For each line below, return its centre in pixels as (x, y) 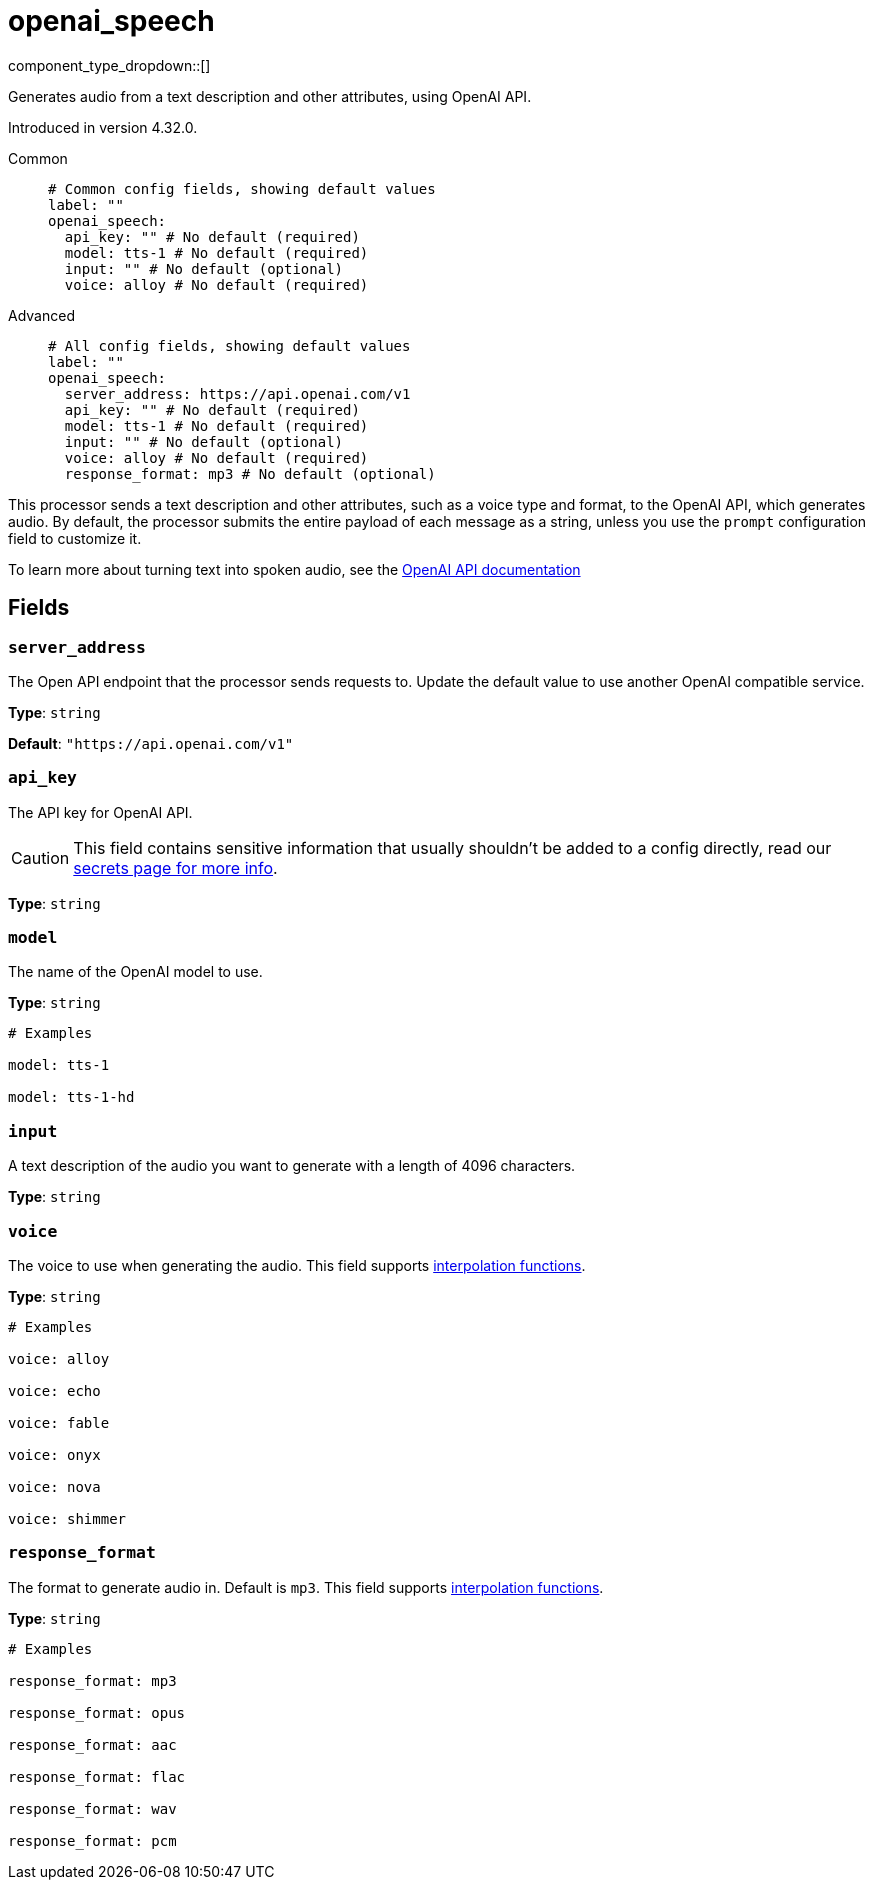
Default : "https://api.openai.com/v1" (151, 743)
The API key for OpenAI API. (100, 812)
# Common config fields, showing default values (242, 188)
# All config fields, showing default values (229, 345)
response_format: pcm (92, 1840)
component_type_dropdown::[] (109, 65)
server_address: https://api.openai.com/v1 (237, 393)
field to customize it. (75, 538)
